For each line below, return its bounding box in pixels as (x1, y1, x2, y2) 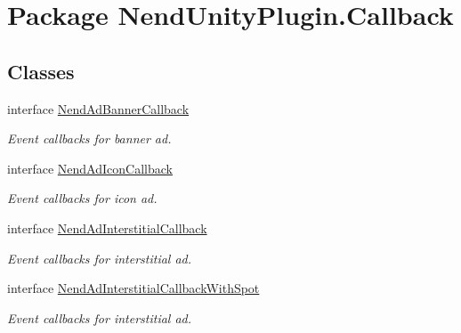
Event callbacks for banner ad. (7, 129, 172, 148)
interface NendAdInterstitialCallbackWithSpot (7, 279, 260, 297)
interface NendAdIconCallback (7, 158, 173, 177)
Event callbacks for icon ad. (7, 189, 158, 207)
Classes (7, 57, 75, 85)
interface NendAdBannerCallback (7, 99, 190, 118)
